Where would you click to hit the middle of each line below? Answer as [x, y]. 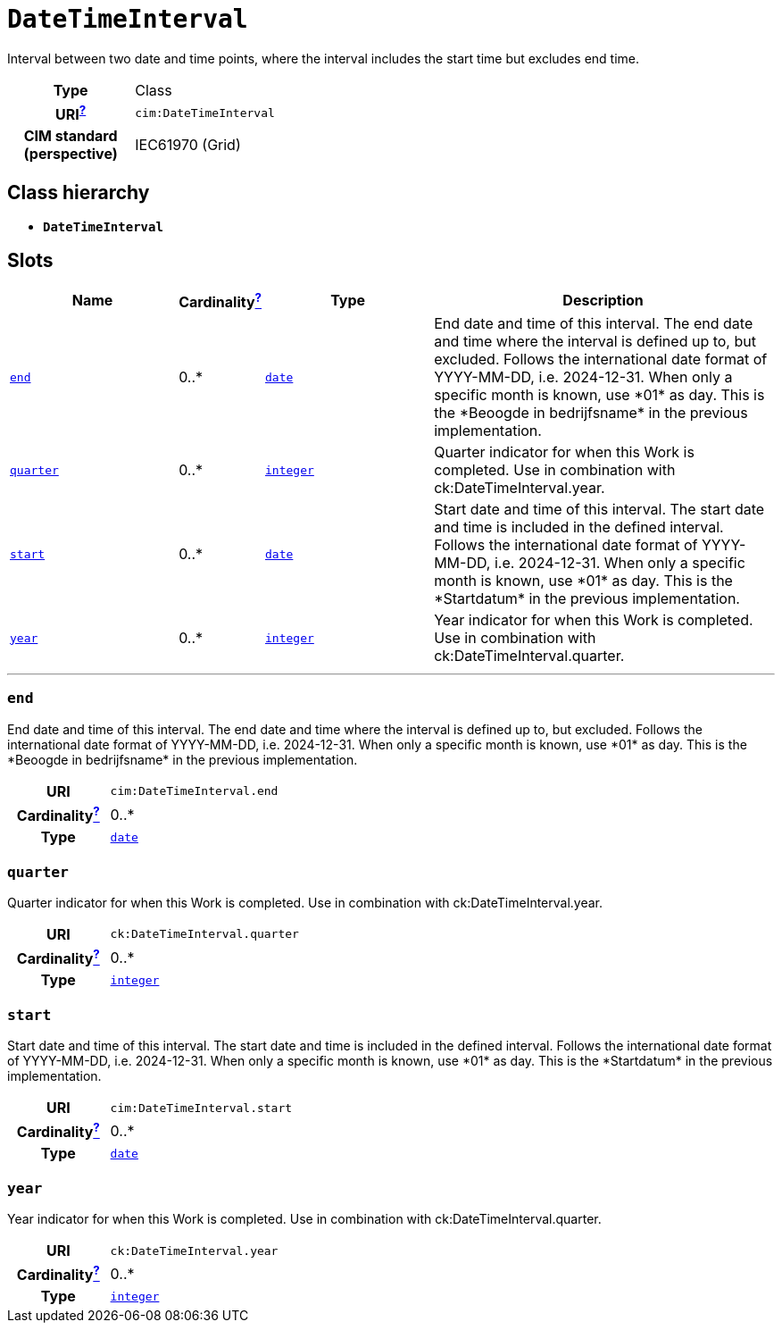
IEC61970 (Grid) [188, 145]
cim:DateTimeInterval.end [194, 791]
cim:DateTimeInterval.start [201, 1108]
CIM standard [71, 136]
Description [603, 301]
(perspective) [71, 154]
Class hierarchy [79, 192]
